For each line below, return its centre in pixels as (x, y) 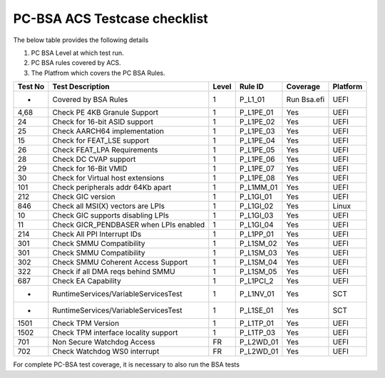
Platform (348, 87)
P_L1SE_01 (256, 310)
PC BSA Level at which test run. (77, 53)
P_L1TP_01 (257, 323)
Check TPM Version (86, 323)
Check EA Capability (87, 281)
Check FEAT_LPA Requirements (105, 150)
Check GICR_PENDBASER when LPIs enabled (129, 225)
